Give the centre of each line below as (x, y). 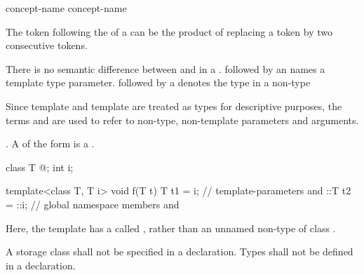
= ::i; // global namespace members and (93, 204)
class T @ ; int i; (40, 167)
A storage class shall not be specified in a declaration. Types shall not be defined (180, 251)
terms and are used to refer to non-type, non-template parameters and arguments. (182, 120)
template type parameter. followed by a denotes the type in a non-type (158, 82)
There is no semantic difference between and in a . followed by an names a (166, 68)
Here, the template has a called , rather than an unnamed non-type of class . (171, 228)
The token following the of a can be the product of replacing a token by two (169, 31)
